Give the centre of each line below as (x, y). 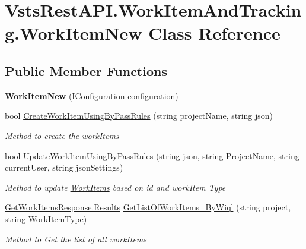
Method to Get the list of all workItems (76, 239)
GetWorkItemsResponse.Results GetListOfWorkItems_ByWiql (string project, (148, 207)
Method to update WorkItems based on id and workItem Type (115, 187)
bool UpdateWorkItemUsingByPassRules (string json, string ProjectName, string (152, 155)
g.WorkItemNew (74, 33)
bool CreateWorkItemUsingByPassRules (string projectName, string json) (139, 116)
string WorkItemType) (46, 218)
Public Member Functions (86, 70)
